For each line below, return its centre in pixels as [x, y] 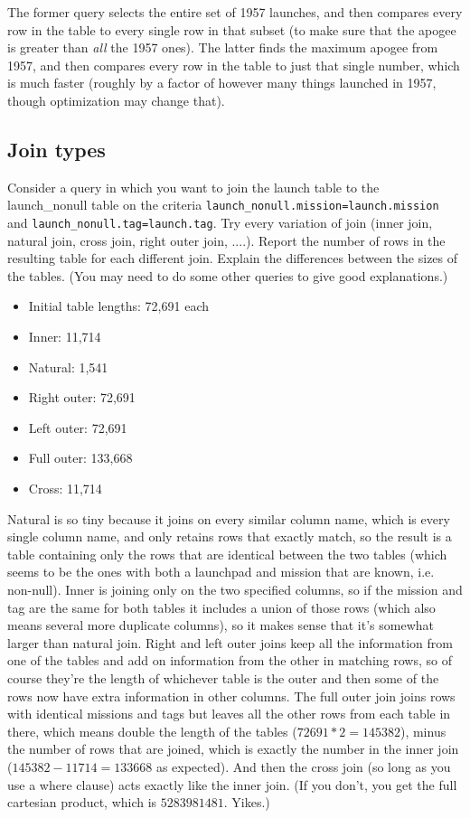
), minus [423, 731]
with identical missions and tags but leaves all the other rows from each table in [229, 714]
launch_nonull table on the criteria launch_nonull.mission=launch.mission [223, 205]
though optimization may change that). [116, 100]
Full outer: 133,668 [80, 458]
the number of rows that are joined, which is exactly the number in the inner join [233, 749]
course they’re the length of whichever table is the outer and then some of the [223, 677]
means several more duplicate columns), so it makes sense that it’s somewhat [221, 625]
